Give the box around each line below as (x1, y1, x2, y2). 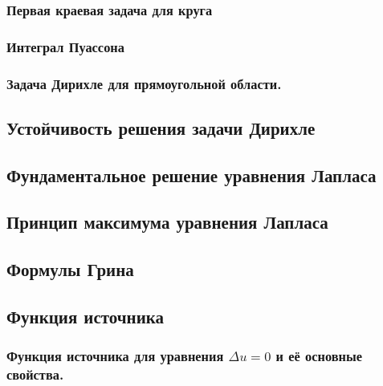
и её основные (275, 346, 363, 366)
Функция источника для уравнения (6, 346, 224, 366)
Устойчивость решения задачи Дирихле (6, 115, 316, 140)
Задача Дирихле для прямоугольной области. (6, 73, 282, 93)
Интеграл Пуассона (6, 36, 124, 56)
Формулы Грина (6, 257, 134, 282)
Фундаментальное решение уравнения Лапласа (6, 162, 377, 187)
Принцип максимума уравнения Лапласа (6, 209, 328, 234)
